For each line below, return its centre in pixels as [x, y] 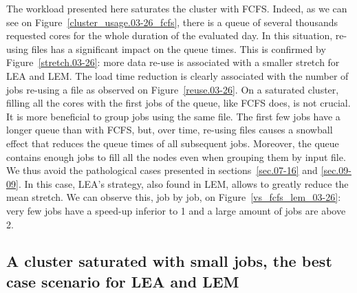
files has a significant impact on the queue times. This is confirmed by [178, 48]
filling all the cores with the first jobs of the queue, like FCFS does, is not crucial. [178, 103]
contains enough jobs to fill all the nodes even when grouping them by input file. [176, 156]
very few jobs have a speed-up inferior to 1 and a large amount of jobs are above [176, 210]
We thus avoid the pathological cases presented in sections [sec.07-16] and [162, 170]
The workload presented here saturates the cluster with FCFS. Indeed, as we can [177, 8]
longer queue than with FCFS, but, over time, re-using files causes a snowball [170, 130]
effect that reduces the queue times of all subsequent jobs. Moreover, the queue [173, 143]
